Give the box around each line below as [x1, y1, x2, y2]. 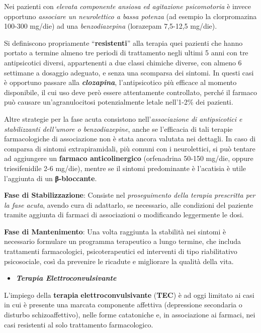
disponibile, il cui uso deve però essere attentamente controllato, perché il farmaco [4, 87, 257, 97]
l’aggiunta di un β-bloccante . [4, 173, 97, 183]
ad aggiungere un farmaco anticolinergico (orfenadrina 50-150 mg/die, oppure [4, 153, 253, 163]
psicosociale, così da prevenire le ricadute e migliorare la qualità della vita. [4, 256, 234, 266]
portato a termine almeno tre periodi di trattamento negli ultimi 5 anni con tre [4, 47, 248, 58]
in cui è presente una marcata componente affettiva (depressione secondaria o [4, 299, 242, 310]
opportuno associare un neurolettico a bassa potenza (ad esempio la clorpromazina [4, 11, 257, 21]
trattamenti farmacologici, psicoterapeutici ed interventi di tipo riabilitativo [4, 246, 237, 257]
